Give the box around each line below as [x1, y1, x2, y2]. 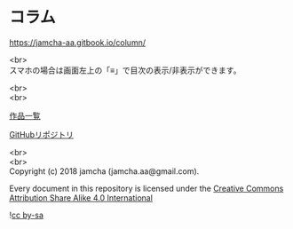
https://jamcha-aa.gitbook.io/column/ [9, 36, 146, 48]
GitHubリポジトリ [9, 129, 74, 139]
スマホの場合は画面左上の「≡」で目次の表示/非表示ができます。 [9, 65, 242, 75]
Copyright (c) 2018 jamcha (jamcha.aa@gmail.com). [9, 165, 200, 177]
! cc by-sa [9, 209, 44, 220]
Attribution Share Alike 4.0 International [9, 192, 154, 203]
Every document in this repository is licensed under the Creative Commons [9, 183, 284, 193]
